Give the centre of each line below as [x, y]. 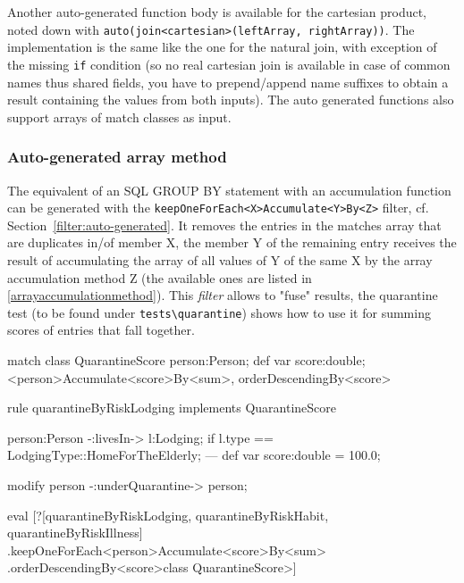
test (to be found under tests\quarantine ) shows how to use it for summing [219, 312]
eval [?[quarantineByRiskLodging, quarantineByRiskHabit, [168, 515]
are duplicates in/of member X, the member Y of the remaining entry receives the [232, 242]
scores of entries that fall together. [101, 330]
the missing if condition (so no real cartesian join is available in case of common [229, 64]
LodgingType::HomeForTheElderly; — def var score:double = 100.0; [194, 455]
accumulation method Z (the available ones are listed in [160, 277]
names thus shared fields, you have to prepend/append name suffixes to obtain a [228, 82]
